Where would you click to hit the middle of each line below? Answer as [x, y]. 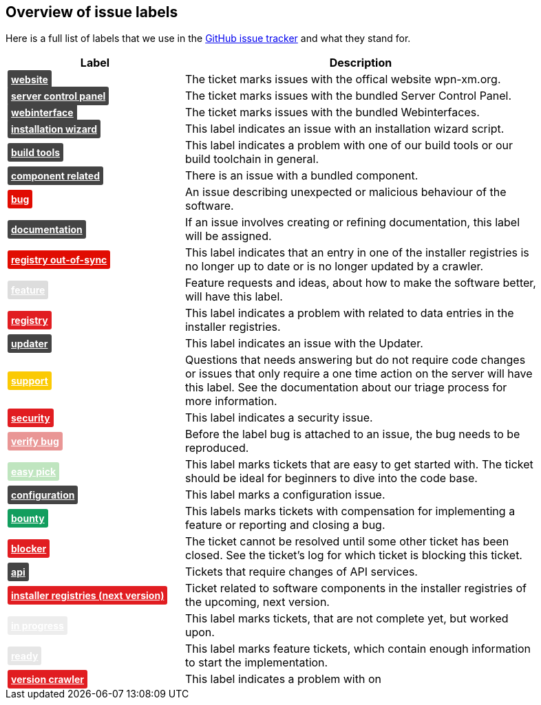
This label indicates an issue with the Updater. [304, 344]
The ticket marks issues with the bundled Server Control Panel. [348, 96]
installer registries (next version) [88, 595]
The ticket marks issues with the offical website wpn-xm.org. [343, 79]
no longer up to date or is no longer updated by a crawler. [334, 267]
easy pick [34, 471]
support [30, 380]
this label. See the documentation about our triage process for [346, 388]
